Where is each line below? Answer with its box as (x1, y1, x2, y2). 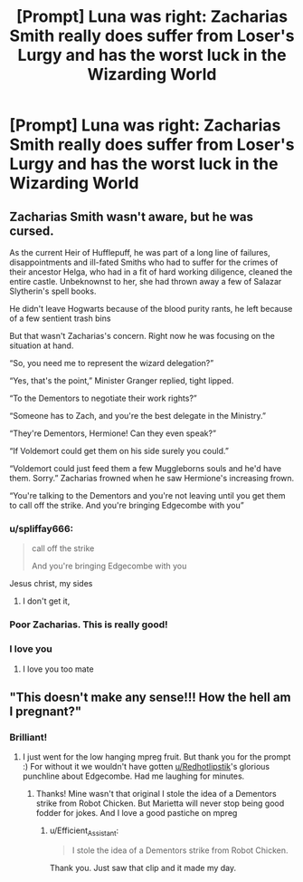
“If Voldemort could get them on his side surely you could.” (9, 446, 229, 456)
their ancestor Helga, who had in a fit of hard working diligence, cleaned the (9, 267, 293, 277)
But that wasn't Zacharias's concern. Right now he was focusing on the (9, 331, 276, 341)
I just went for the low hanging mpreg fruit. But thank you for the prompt (22, 751, 291, 762)
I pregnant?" (9, 703, 82, 719)
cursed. (9, 223, 54, 238)
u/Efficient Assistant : (49, 825, 119, 838)
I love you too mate (22, 664, 94, 674)
